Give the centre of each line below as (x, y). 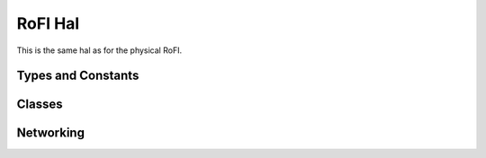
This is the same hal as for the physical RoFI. (99, 50)
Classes (40, 105)
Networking (51, 133)
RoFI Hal (48, 23)
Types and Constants (78, 76)
